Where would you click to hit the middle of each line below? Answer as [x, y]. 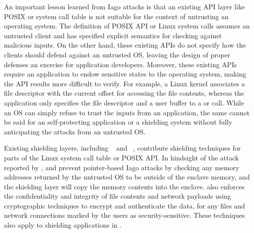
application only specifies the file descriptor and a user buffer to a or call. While [124, 102]
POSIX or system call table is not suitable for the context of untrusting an [116, 16]
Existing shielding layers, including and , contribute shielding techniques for [123, 148]
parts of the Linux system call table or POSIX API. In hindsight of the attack [121, 157]
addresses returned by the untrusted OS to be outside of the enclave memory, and [127, 177]
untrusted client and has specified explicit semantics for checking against [113, 35]
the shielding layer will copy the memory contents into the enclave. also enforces [124, 186]
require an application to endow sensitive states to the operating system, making [125, 74]
